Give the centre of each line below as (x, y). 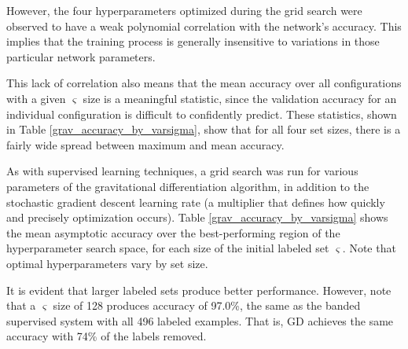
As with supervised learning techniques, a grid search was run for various (182, 171)
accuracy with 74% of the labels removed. (107, 336)
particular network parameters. (81, 56)
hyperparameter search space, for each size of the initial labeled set (168, 248)
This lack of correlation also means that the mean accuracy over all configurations (204, 83)
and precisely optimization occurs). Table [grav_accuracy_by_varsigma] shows (197, 217)
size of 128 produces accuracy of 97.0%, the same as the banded (207, 305)
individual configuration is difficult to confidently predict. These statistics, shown (202, 114)
